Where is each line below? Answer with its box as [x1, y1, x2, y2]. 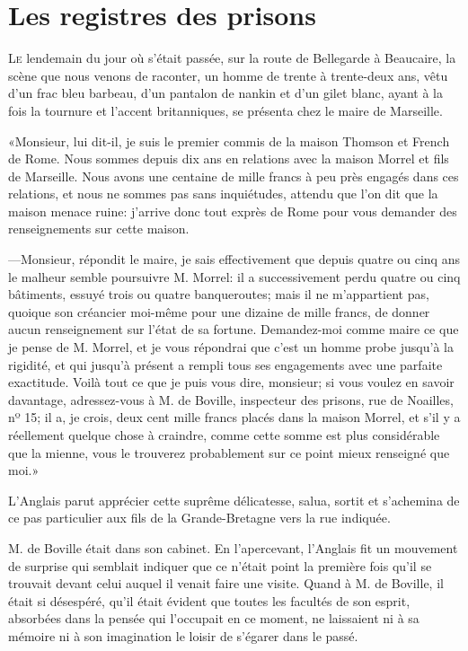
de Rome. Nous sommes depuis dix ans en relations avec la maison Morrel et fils [8, 149, 449, 168]
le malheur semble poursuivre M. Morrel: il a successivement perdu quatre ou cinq [8, 267, 461, 286]
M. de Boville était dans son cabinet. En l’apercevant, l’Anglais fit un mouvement [8, 538, 458, 557]
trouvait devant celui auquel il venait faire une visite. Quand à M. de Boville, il [8, 574, 444, 593]
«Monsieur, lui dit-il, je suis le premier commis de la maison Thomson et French [8, 131, 450, 150]
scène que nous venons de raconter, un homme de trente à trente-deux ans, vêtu [8, 66, 448, 84]
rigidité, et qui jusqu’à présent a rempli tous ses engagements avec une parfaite [8, 355, 443, 374]
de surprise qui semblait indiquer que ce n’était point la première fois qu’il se [8, 556, 432, 575]
